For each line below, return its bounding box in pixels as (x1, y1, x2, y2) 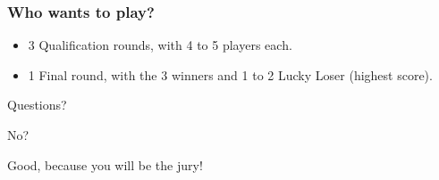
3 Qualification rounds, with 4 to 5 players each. (28, 36, 292, 54)
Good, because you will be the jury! (7, 155, 203, 174)
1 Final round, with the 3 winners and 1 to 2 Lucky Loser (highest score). (28, 65, 433, 84)
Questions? (7, 95, 67, 114)
